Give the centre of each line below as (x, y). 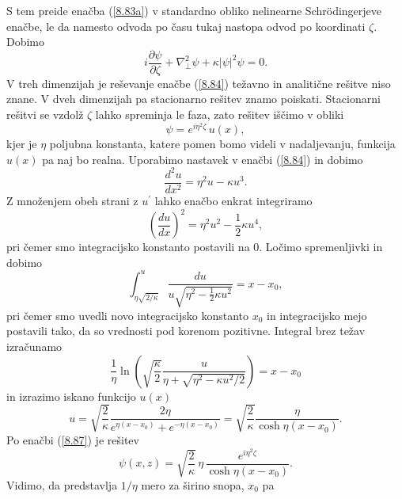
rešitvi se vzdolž (45, 114)
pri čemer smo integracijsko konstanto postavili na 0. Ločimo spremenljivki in (195, 247)
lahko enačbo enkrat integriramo (233, 200)
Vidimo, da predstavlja (62, 484)
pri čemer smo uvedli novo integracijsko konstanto (127, 315)
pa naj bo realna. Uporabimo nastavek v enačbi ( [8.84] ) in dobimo (203, 159)
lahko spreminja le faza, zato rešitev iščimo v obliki (220, 114)
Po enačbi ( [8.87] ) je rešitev (73, 440)
